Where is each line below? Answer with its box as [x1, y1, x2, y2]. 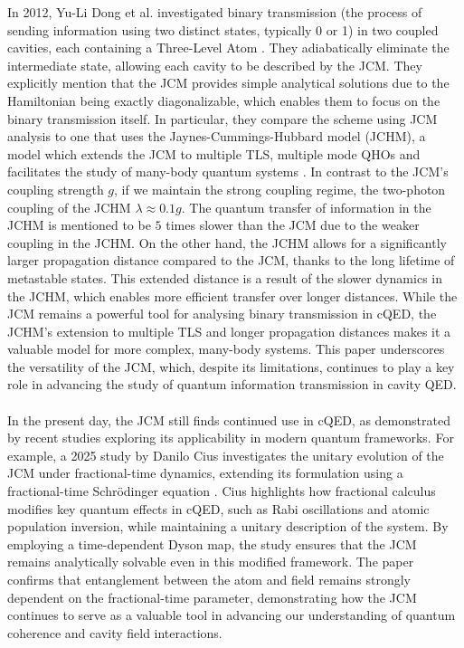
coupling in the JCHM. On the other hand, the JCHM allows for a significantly [7, 233, 447, 252]
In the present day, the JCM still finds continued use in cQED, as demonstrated [7, 410, 450, 429]
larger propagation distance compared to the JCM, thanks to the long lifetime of [7, 251, 455, 270]
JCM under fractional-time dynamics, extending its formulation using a [7, 463, 403, 482]
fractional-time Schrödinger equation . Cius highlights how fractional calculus [7, 481, 436, 500]
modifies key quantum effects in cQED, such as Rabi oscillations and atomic [7, 499, 430, 518]
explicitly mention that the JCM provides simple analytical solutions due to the [7, 73, 450, 92]
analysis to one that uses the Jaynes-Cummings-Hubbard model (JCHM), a [7, 127, 426, 146]
